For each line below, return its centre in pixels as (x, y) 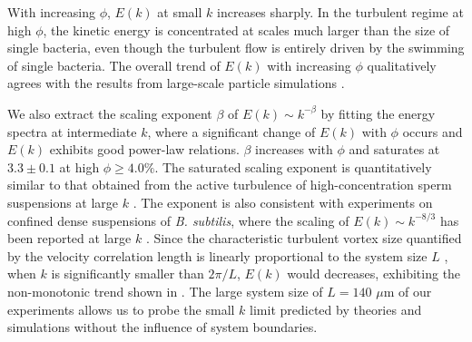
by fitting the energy (378, 113)
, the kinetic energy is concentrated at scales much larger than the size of (246, 29)
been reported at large (69, 238)
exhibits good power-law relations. (144, 149)
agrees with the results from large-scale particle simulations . (176, 83)
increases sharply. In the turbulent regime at (340, 12)
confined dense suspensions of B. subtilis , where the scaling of (178, 220)
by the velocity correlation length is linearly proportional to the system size (217, 255)
